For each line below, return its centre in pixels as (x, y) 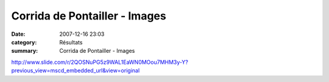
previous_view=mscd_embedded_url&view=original (76, 70)
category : (24, 42)
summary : (25, 51)
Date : (18, 34)
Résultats (71, 42)
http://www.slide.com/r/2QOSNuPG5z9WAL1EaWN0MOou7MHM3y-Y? (100, 62)
